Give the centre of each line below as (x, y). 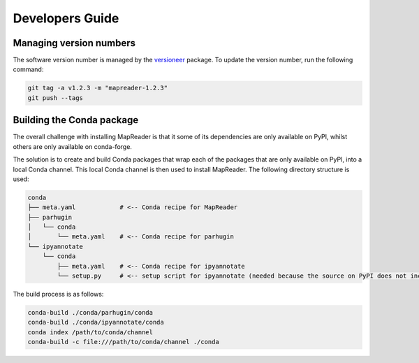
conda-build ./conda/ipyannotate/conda (96, 322)
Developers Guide (66, 18)
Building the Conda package (76, 120)
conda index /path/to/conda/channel (90, 332)
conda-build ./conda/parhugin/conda (90, 312)
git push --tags (56, 98)
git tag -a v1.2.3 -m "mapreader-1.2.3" (97, 88)
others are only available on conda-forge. (73, 146)
